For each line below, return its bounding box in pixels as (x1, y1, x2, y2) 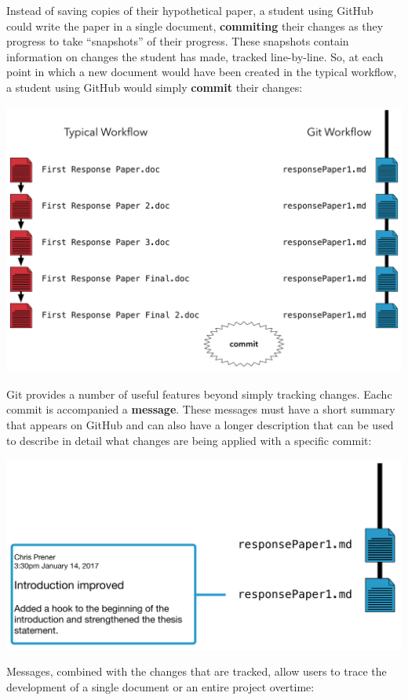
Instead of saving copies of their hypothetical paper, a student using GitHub (6, 2, 373, 18)
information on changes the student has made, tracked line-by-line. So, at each (6, 48, 384, 64)
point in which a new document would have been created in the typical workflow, (6, 64, 397, 80)
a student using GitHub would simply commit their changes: (6, 78, 303, 95)
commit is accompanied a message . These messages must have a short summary (6, 401, 395, 417)
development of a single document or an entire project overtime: (6, 678, 315, 695)
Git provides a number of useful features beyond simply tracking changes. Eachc (6, 385, 392, 402)
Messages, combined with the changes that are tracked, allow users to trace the (6, 663, 387, 680)
